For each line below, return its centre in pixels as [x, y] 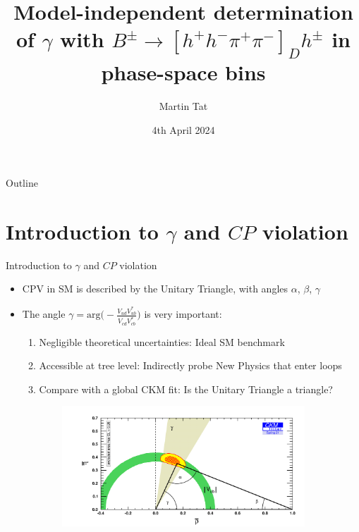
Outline [22, 183]
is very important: [183, 314]
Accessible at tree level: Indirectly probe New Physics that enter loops [190, 365]
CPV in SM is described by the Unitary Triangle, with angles [155, 289]
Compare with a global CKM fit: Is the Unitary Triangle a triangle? [186, 389]
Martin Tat [183, 105]
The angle [44, 314]
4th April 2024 [183, 129]
